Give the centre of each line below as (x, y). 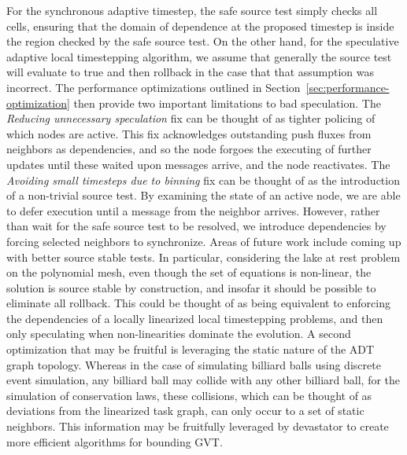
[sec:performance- (348, 87)
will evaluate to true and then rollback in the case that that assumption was (191, 72)
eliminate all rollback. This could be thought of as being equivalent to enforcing (198, 303)
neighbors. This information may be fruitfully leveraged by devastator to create (198, 426)
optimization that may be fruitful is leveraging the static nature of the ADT (191, 349)
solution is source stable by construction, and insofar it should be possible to (191, 287)
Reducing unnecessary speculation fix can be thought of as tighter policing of (191, 118)
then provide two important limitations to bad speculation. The (227, 103)
